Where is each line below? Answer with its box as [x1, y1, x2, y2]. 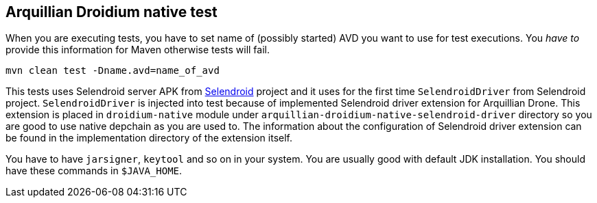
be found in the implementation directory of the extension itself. [5, 132, 293, 144]
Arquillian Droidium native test [5, 3, 218, 21]
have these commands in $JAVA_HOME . [5, 165, 183, 177]
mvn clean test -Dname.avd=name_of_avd [5, 65, 220, 77]
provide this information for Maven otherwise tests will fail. [5, 44, 270, 56]
